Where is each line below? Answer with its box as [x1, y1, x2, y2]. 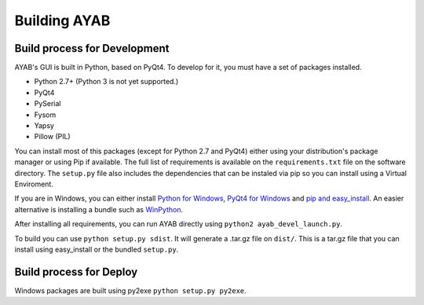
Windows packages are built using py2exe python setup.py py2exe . [14, 285, 247, 295]
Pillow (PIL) [34, 132, 71, 141]
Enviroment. [14, 179, 54, 189]
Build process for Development [14, 42, 170, 55]
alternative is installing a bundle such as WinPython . [14, 204, 184, 214]
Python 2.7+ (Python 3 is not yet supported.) [34, 77, 179, 86]
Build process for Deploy [14, 265, 138, 278]
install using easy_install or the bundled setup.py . [14, 244, 179, 254]
